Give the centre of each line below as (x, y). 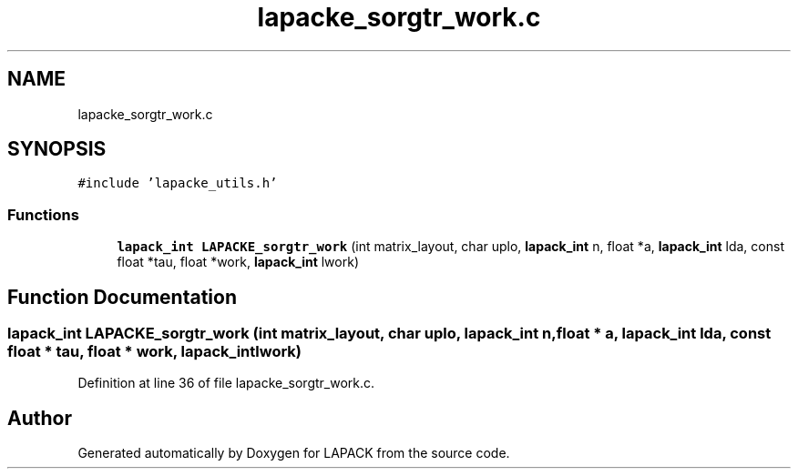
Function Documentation (122, 297)
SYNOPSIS (57, 149)
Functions (43, 214)
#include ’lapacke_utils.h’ (178, 183)
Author (40, 418)
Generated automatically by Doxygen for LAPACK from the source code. (294, 453)
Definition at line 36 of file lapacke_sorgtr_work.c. (226, 383)
